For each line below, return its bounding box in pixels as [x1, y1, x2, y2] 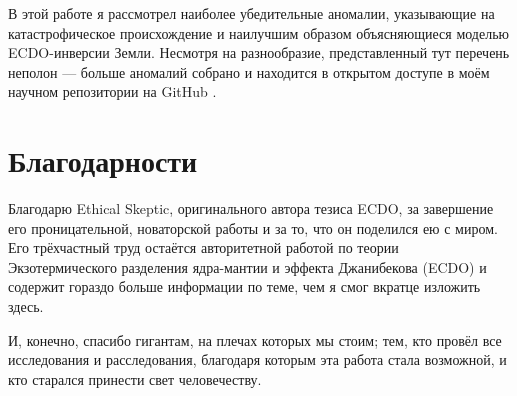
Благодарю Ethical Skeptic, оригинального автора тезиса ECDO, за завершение [8, 198, 494, 219]
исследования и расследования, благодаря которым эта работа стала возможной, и [8, 349, 507, 370]
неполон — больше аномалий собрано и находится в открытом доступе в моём [8, 61, 490, 82]
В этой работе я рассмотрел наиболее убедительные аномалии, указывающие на [8, 3, 495, 23]
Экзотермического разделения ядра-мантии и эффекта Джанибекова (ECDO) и [8, 256, 487, 277]
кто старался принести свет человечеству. [8, 368, 262, 389]
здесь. [8, 296, 44, 317]
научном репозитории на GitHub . [8, 81, 217, 102]
